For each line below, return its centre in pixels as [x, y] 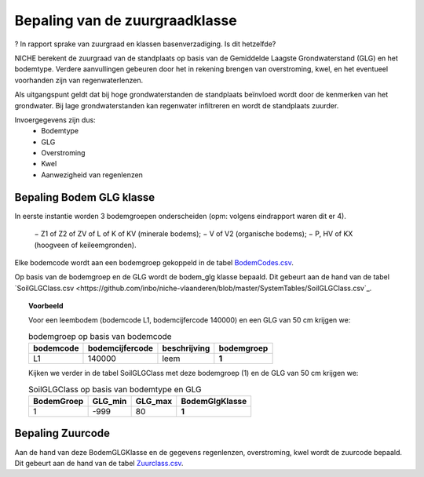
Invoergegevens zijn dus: [55, 120]
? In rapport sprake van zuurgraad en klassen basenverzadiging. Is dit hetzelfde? [145, 44]
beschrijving [186, 348]
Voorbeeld [46, 306]
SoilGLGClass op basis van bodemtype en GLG [115, 389]
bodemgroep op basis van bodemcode [100, 337]
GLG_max [154, 402]
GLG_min [110, 402]
